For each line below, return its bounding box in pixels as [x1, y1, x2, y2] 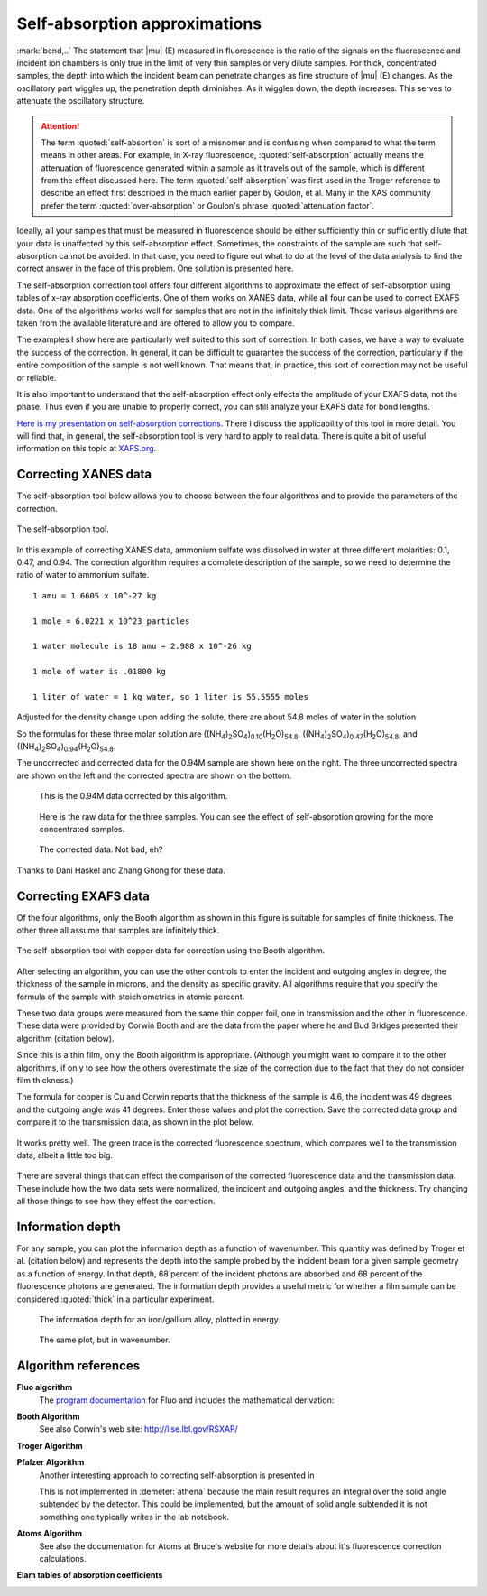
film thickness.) [16, 1074, 74, 1085]
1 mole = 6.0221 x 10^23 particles [32, 616, 190, 626]
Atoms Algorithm [16, 1528, 83, 1539]
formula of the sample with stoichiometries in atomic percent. [16, 991, 245, 1002]
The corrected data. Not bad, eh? [39, 844, 163, 855]
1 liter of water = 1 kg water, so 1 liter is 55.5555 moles [32, 691, 308, 701]
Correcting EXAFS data [16, 888, 151, 904]
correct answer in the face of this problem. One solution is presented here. [16, 263, 294, 274]
